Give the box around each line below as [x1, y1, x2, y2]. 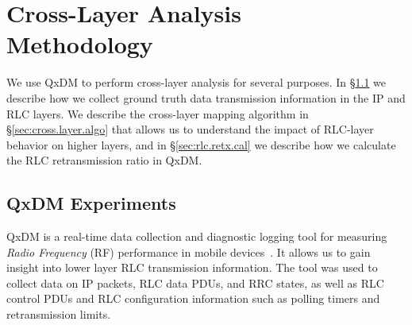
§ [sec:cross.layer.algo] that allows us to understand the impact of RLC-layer [6, 121, 374, 137]
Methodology [6, 28, 153, 60]
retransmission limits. [6, 306, 111, 323]
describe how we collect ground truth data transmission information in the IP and [6, 89, 406, 106]
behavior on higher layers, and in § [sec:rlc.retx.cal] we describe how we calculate [6, 136, 396, 153]
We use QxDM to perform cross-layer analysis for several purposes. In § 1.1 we [6, 74, 387, 91]
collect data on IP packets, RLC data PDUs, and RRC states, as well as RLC [6, 274, 384, 291]
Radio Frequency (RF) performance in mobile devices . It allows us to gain [6, 243, 371, 260]
